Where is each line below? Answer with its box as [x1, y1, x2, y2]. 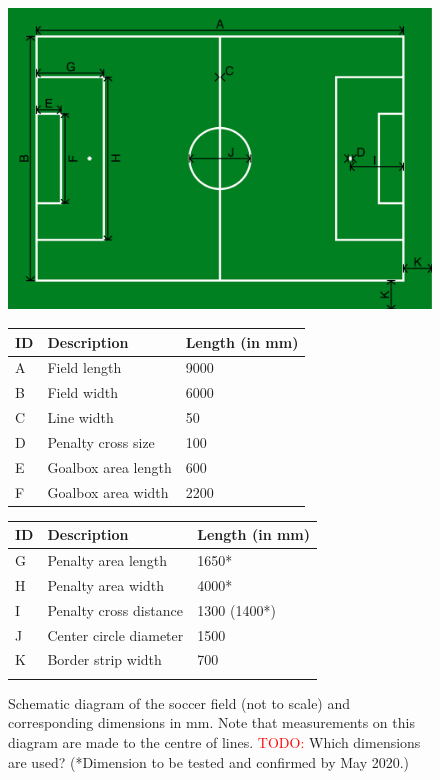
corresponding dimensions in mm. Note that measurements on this [8, 712, 415, 733]
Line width [47, 407, 114, 428]
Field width [47, 382, 119, 403]
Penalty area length [47, 550, 168, 571]
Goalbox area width [47, 481, 169, 502]
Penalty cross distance [47, 599, 183, 620]
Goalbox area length [47, 456, 172, 477]
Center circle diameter [47, 624, 184, 645]
